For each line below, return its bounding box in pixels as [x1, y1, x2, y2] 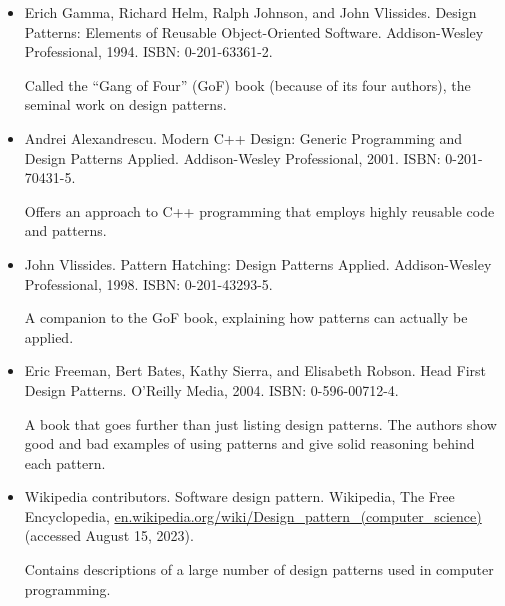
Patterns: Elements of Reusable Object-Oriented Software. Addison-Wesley [24, 21, 484, 42]
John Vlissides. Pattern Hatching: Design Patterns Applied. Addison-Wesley [24, 253, 492, 274]
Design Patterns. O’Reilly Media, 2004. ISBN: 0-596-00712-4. [24, 379, 399, 400]
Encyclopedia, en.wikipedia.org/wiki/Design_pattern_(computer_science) [24, 505, 482, 526]
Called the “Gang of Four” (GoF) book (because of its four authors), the [24, 74, 471, 95]
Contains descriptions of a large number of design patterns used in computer [24, 559, 494, 580]
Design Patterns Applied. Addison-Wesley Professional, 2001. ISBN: [24, 147, 441, 168]
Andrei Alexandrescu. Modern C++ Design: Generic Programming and [24, 127, 463, 148]
